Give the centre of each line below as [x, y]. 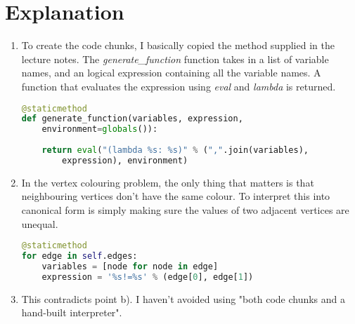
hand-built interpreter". [72, 312]
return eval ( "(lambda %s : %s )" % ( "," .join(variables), [175, 150]
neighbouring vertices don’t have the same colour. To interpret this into [176, 196]
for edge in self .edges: [79, 256]
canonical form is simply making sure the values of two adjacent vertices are [185, 209]
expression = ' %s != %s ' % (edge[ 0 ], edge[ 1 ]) [148, 277]
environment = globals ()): [100, 129]
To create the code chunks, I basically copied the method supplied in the [178, 45]
